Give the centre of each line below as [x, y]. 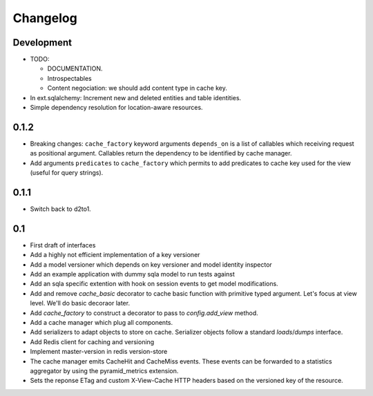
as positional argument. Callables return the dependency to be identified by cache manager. [161, 153]
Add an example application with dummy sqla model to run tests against [132, 274]
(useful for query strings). [67, 173]
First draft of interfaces [63, 245]
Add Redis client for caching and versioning [92, 341]
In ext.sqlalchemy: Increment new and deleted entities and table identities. [136, 97]
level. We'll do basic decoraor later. [80, 303]
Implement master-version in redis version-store [99, 352]
